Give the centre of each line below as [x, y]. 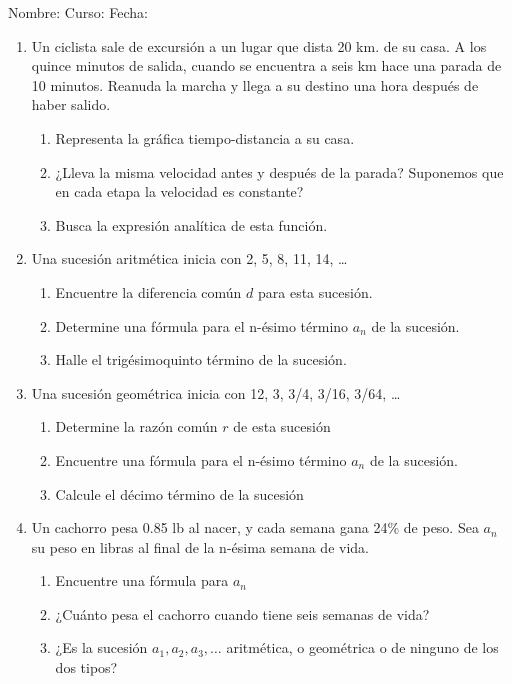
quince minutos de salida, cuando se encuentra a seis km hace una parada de [266, 65]
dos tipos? [86, 667]
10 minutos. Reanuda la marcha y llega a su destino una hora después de [255, 84]
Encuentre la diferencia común [148, 291]
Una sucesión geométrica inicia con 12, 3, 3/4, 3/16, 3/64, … [216, 392]
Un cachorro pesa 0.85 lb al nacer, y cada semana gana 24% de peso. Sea [255, 527]
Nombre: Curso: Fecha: [78, 12]
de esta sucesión [282, 426]
